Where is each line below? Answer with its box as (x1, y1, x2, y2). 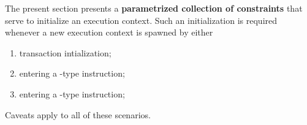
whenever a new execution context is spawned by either (5, 26, 213, 39)
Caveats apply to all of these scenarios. (5, 108, 151, 121)
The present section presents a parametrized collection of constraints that (5, 2, 303, 14)
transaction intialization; (19, 46, 112, 59)
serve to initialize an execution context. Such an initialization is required (5, 13, 278, 26)
